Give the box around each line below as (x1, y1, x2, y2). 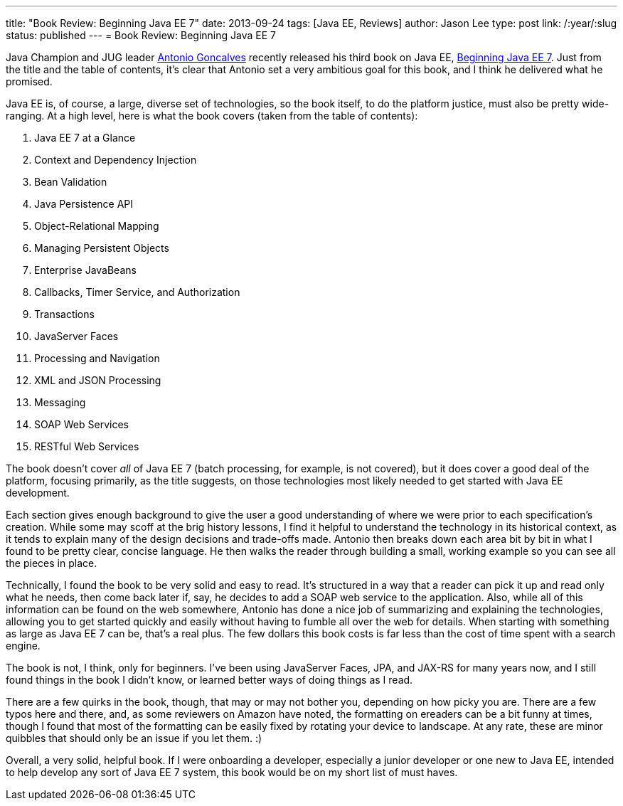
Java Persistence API (34, 198, 134, 210)
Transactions (34, 308, 95, 320)
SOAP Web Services (34, 418, 129, 430)
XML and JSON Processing (34, 374, 161, 386)
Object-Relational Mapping (34, 220, 159, 232)
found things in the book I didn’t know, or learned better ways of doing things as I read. (6, 674, 413, 686)
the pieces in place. (6, 557, 97, 569)
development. (6, 487, 70, 499)
